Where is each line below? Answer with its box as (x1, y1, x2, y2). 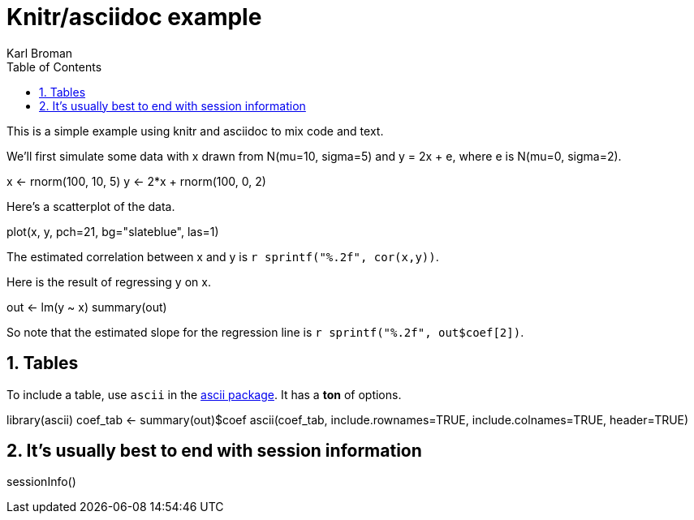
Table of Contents (6, 59, 102, 74)
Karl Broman (6, 45, 73, 60)
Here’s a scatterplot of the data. (6, 199, 175, 213)
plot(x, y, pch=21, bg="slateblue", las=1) (6, 224, 219, 239)
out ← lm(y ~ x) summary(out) (6, 299, 167, 314)
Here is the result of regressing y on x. (6, 274, 211, 289)
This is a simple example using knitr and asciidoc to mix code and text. (6, 123, 384, 138)
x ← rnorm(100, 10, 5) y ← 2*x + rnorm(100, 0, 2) (6, 174, 266, 188)
